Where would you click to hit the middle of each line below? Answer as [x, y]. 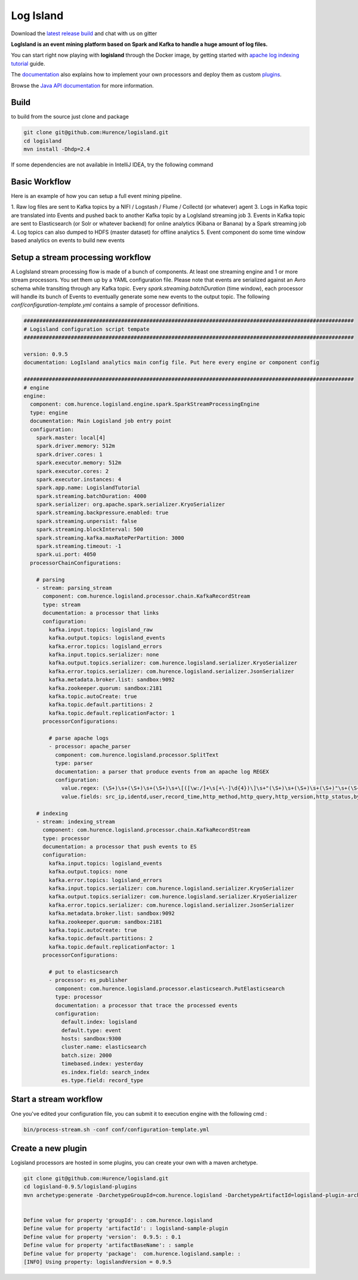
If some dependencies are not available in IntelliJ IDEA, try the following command [112, 165]
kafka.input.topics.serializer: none [104, 655]
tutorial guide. [28, 63]
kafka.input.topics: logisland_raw [101, 630]
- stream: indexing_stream [76, 821]
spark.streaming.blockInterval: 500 [89, 530]
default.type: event [91, 1030]
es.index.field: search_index [105, 1072]
